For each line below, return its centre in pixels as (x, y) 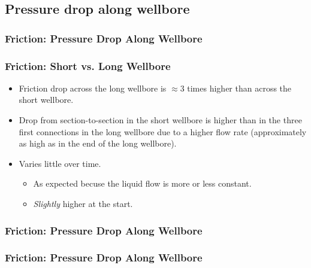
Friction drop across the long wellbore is (93, 88)
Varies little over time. (60, 163)
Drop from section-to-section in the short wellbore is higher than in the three (160, 120)
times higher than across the (239, 88)
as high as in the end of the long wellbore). (98, 143)
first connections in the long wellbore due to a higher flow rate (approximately (163, 131)
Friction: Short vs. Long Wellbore (88, 66)
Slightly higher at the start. (83, 203)
